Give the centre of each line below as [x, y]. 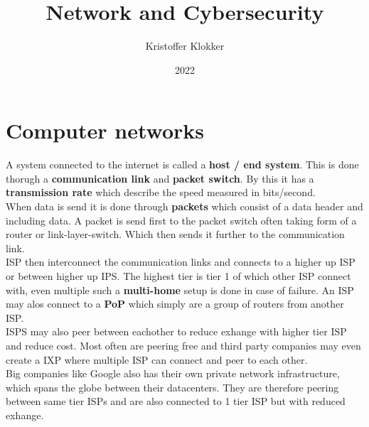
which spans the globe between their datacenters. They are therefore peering [172, 387]
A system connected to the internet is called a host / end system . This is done [182, 164]
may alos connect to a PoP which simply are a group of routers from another [175, 304]
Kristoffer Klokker [185, 46]
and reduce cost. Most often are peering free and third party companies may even [183, 345]
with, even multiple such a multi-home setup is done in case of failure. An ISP [180, 290]
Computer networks [105, 130]
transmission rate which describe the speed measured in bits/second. [161, 192]
